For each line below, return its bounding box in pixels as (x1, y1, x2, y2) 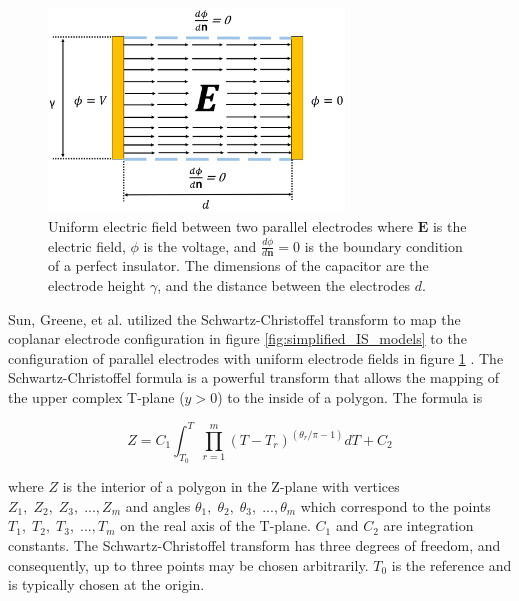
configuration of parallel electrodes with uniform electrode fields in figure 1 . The (8, 347, 504, 368)
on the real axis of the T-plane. (120, 515, 311, 536)
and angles (125, 495, 191, 516)
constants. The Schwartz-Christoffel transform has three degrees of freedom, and (8, 534, 501, 555)
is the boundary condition (304, 235, 463, 256)
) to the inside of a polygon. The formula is (217, 386, 483, 407)
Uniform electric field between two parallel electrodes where (48, 215, 414, 236)
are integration (383, 515, 474, 536)
